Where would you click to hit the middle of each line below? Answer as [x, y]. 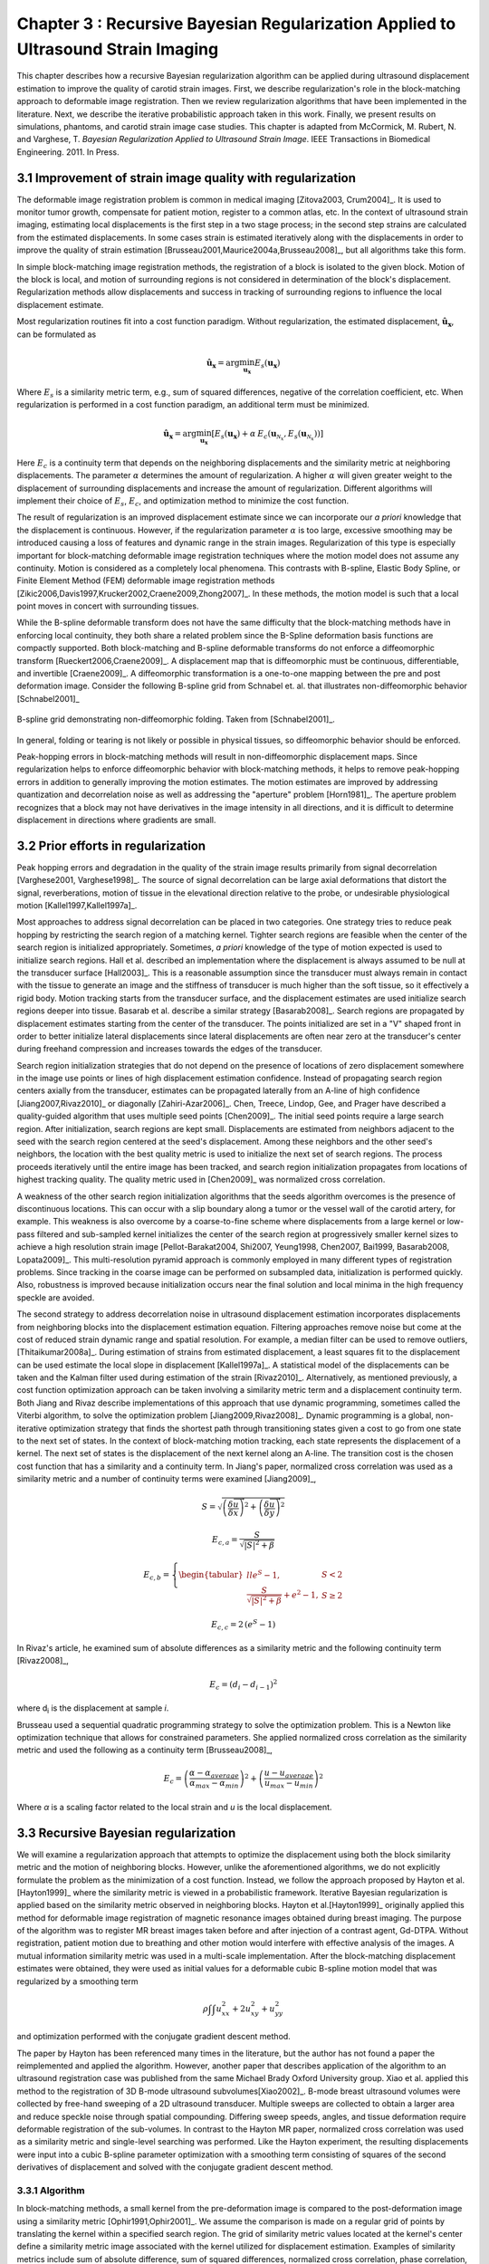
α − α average [214, 1773]
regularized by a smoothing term [78, 1981]
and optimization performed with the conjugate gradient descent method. [154, 2037]
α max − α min [214, 1784]
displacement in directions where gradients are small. [116, 820]
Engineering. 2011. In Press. [68, 152]
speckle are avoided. [56, 1297]
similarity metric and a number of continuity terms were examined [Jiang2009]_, [167, 1479]
